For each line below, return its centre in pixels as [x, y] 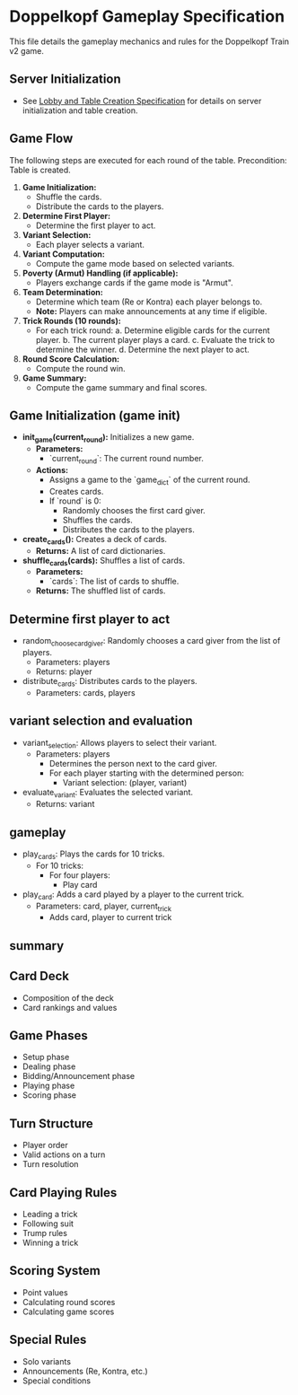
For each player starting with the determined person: [146, 773]
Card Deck [39, 976]
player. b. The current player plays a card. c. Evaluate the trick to [155, 339]
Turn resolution [50, 1164]
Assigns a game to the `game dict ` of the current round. [149, 480]
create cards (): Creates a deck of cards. [95, 540]
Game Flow [41, 139]
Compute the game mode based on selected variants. [135, 263]
